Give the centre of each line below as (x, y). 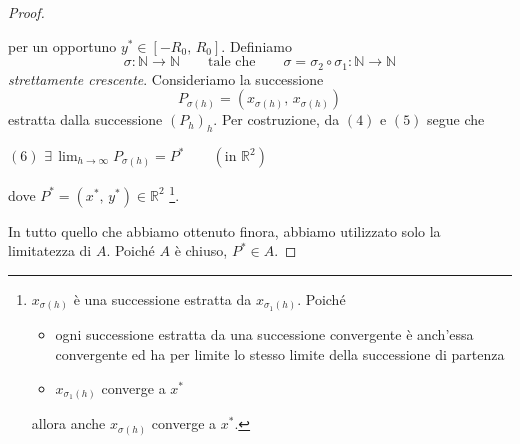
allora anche (68, 423)
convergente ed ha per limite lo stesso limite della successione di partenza (280, 353)
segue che (456, 119)
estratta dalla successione (85, 119)
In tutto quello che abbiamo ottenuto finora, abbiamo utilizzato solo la (224, 230)
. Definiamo (256, 45)
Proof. (26, 12)
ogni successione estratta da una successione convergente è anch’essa (264, 334)
